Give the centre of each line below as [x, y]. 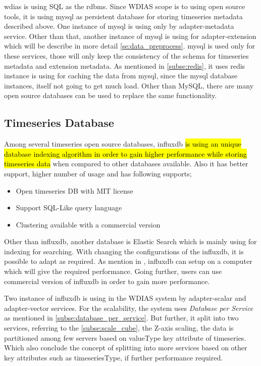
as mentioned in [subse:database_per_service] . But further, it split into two [121, 318]
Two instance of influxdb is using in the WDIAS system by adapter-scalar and [125, 298]
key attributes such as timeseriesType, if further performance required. [114, 357]
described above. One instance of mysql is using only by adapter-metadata [119, 26]
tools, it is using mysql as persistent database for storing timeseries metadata [123, 16]
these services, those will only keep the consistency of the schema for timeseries [126, 55]
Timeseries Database [59, 123]
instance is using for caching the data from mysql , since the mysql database [121, 76]
